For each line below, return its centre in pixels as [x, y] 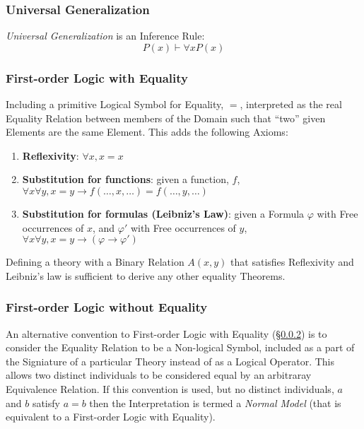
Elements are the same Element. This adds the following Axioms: [147, 132]
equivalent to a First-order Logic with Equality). [111, 417]
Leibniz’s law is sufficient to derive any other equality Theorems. [146, 275]
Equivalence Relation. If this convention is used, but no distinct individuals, [170, 388]
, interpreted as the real [291, 104]
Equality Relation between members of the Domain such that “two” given [166, 118]
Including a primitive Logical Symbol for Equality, [115, 104]
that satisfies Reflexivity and [292, 262]
